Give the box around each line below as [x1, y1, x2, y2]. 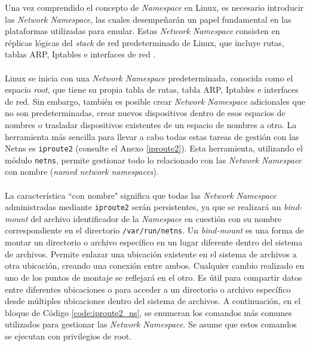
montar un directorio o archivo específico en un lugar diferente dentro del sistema [5, 236, 303, 248]
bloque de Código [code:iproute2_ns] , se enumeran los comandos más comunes [5, 306, 292, 318]
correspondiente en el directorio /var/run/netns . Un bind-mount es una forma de [5, 224, 304, 236]
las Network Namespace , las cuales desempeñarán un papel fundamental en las [5, 13, 291, 25]
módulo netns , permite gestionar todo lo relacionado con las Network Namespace [5, 153, 302, 166]
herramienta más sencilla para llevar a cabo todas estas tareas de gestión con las [5, 130, 299, 142]
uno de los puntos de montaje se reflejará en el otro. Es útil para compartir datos [5, 271, 302, 283]
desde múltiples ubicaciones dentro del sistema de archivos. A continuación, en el [5, 295, 301, 307]
